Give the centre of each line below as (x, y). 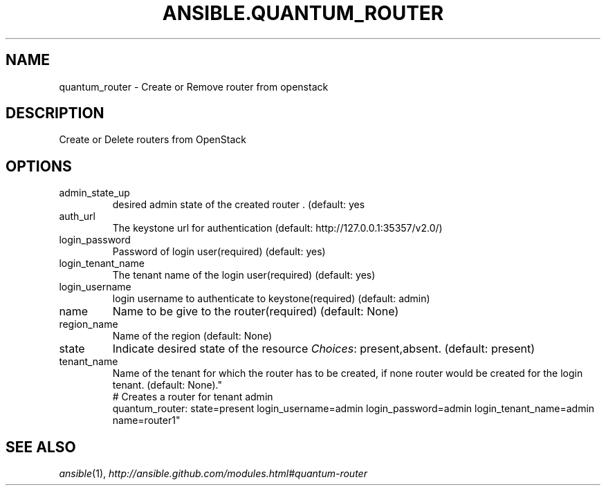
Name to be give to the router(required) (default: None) (256, 312)
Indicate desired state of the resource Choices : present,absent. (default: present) (324, 349)
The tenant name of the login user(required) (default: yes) (244, 275)
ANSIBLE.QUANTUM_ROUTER (303, 13)
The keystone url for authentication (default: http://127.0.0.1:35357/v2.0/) (277, 228)
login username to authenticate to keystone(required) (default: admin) (271, 299)
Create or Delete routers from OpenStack (153, 140)
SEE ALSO (41, 447)
